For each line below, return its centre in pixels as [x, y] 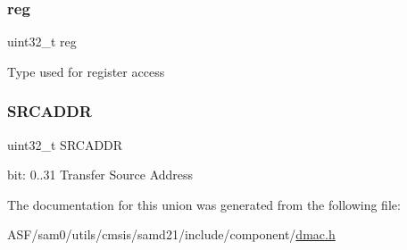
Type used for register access [86, 71]
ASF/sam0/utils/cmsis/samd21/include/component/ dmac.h [171, 234]
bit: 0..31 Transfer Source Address [100, 175]
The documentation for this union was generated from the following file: [204, 204]
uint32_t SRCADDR [65, 144]
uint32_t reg [42, 42]
